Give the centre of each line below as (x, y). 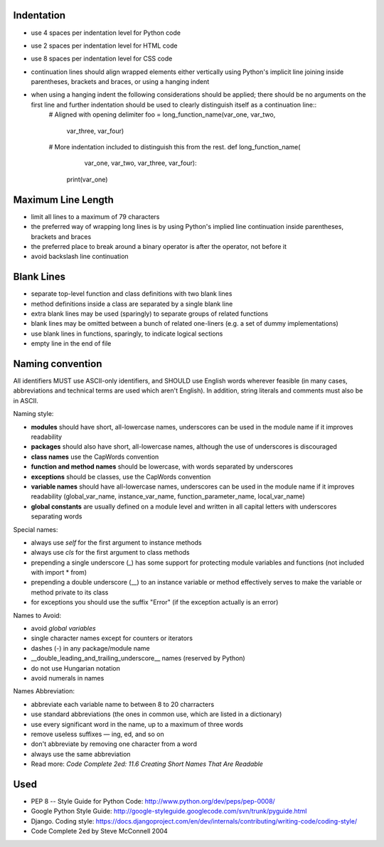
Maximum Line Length (63, 199)
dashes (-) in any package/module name (90, 648)
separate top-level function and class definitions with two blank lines (132, 294)
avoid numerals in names (68, 678)
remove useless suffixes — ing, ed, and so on (97, 734)
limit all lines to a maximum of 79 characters (95, 216)
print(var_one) (87, 179)
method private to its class (70, 592)
